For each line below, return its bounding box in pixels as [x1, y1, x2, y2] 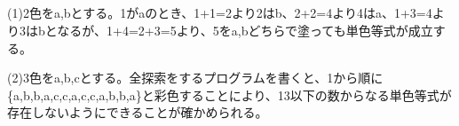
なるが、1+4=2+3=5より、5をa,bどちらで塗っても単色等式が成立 [57, 20, 433, 39]
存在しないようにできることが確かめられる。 [7, 103, 268, 122]
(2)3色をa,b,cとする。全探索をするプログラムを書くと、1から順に [7, 68, 384, 87]
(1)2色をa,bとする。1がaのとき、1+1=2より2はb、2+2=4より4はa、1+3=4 [7, 4, 432, 22]
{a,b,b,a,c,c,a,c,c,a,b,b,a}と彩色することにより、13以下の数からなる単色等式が [7, 85, 452, 104]
